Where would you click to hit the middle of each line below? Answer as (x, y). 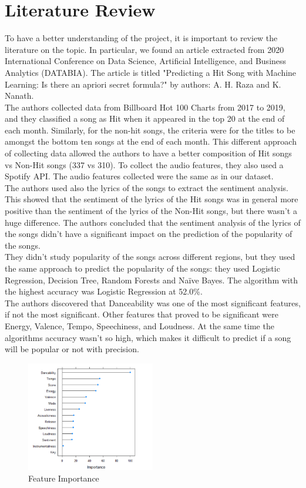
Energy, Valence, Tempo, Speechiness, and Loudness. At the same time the (139, 325)
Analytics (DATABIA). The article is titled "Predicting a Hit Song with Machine (151, 72)
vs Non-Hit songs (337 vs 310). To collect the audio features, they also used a (144, 164)
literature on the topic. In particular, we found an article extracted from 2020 (144, 49)
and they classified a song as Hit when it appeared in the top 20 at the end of (145, 118)
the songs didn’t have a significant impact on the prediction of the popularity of (149, 234)
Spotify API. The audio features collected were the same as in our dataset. (139, 176)
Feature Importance (64, 478)
